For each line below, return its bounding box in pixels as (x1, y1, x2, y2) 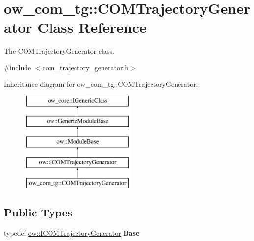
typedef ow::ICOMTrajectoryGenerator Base (4, 227, 140, 238)
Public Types (4, 205, 73, 220)
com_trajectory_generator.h (42, 62, 129, 72)
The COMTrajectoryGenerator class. (4, 46, 114, 56)
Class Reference (37, 17, 147, 37)
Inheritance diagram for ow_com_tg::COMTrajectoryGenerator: (4, 79, 198, 89)
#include (4, 62, 31, 72)
